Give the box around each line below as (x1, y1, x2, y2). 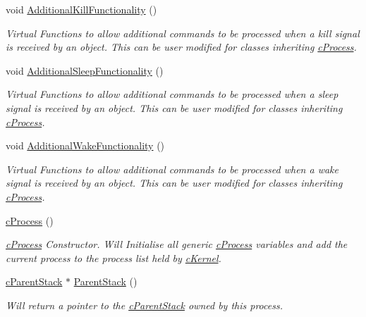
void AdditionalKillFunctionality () (6, 2, 157, 16)
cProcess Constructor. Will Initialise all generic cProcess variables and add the (6, 237, 348, 251)
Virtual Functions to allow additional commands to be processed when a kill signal (6, 25, 360, 40)
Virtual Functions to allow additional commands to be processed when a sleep (6, 87, 338, 101)
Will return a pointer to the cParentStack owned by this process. (6, 297, 283, 312)
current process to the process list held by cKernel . (6, 250, 221, 265)
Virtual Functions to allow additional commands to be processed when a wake (6, 161, 338, 176)
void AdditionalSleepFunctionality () (6, 63, 164, 77)
